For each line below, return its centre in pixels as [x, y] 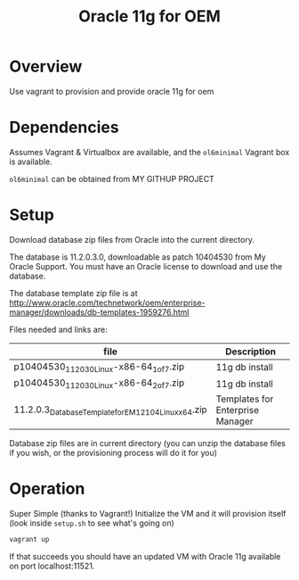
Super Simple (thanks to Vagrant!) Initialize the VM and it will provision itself [148, 514]
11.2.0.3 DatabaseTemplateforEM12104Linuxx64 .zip [110, 410]
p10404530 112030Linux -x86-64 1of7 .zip [99, 367]
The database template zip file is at [73, 293]
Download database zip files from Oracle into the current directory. [132, 239]
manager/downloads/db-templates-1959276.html [99, 312]
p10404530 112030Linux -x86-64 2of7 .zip [99, 384]
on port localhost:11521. [52, 566]
